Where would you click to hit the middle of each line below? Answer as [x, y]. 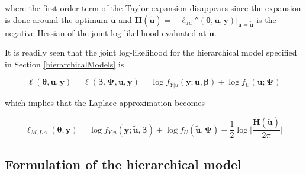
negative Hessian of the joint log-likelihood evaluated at [106, 32]
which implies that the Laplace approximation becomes [105, 102]
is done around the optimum [56, 19]
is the [266, 19]
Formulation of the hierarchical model [123, 164]
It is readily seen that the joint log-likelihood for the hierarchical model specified [151, 52]
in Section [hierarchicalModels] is [65, 64]
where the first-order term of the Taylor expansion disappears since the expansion [153, 8]
